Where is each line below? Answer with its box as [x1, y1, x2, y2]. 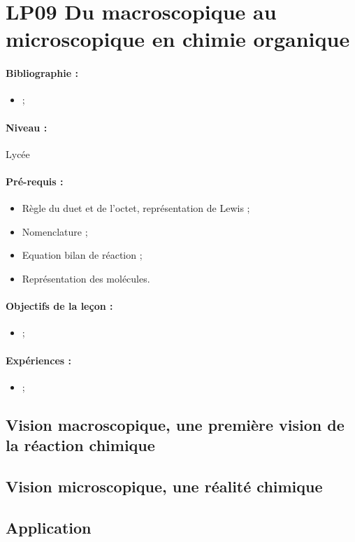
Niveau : [6, 120, 48, 134]
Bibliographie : [6, 66, 78, 80]
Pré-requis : [6, 173, 64, 188]
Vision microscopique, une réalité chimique [6, 475, 323, 497]
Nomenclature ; [22, 224, 88, 238]
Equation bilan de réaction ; [22, 248, 143, 262]
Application [6, 516, 92, 538]
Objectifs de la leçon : [6, 299, 113, 313]
